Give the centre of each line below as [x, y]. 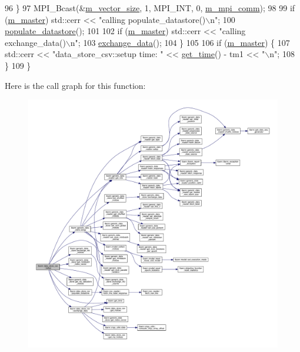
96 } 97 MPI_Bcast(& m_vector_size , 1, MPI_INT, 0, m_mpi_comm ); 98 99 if [150, 8]
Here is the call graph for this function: [75, 85]
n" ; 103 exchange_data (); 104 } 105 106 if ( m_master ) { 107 [180, 42]
